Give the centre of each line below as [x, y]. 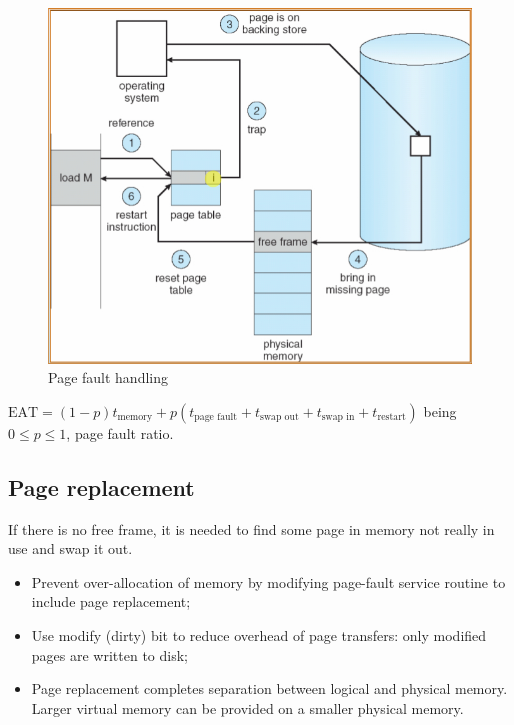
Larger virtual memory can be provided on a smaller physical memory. [247, 707]
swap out [279, 417]
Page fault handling [108, 377]
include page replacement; [111, 601]
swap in [338, 417]
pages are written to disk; [109, 654]
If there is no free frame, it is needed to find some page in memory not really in [251, 528]
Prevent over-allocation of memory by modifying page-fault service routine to [268, 581]
